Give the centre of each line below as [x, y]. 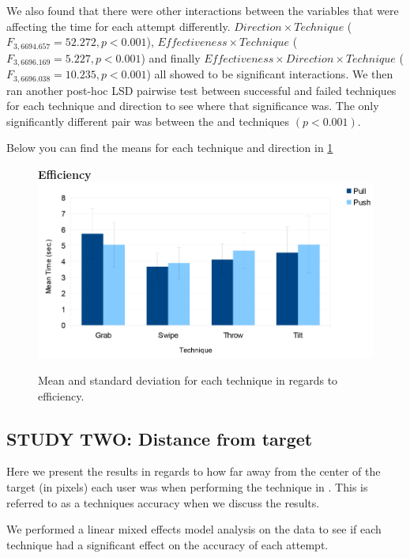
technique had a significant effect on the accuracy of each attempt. [167, 544]
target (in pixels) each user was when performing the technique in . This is [187, 487]
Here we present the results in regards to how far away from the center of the [194, 471]
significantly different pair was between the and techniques [148, 121]
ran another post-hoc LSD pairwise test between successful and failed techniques [201, 90]
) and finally [171, 57]
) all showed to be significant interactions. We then [270, 74]
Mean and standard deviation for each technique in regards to [188, 380]
